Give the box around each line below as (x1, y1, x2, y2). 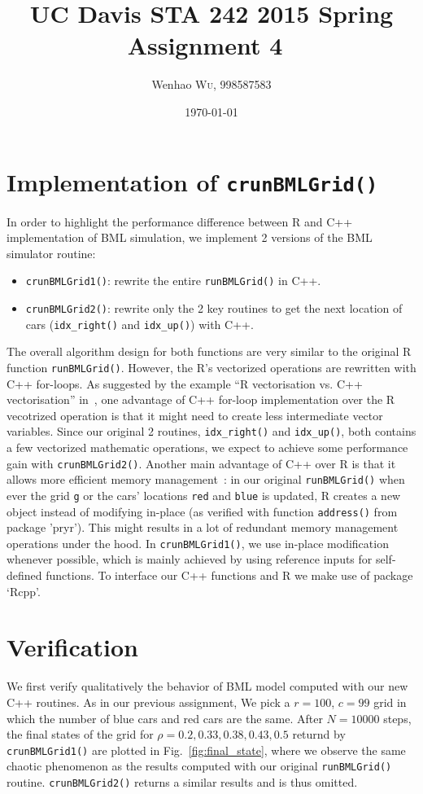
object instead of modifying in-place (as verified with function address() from (7, 502, 398, 520)
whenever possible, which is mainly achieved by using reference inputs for (7, 551, 373, 568)
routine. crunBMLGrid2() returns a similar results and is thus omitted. (7, 774, 358, 791)
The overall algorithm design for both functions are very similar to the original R (7, 343, 412, 360)
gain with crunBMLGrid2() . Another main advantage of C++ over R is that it (7, 454, 396, 472)
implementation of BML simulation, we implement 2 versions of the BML (7, 229, 373, 246)
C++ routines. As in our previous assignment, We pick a (7, 693, 290, 710)
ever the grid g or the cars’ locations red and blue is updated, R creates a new (7, 486, 401, 503)
